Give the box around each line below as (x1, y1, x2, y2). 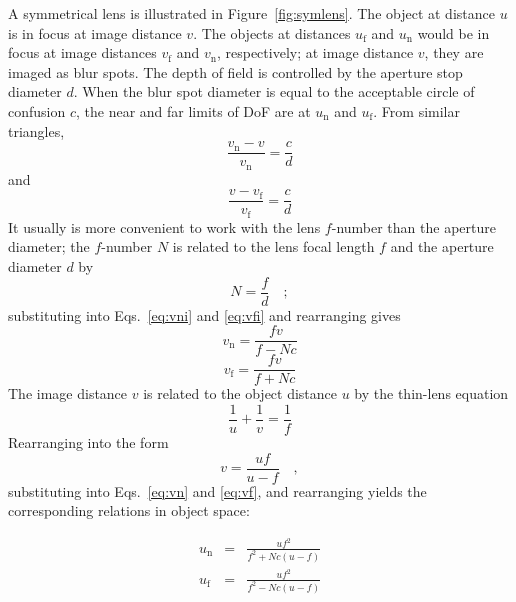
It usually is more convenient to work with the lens (8, 216, 321, 237)
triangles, (8, 120, 65, 141)
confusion (8, 100, 66, 121)
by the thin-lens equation (354, 383, 509, 404)
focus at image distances (8, 42, 157, 63)
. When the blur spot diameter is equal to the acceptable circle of (73, 81, 475, 102)
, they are (424, 42, 484, 63)
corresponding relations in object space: (8, 500, 250, 521)
